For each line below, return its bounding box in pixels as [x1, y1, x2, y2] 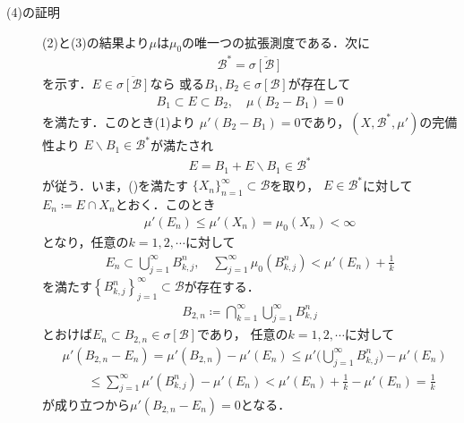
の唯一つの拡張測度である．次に [182, 32, 370, 51]
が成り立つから [42, 394, 130, 413]
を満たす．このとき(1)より [42, 112, 196, 131]
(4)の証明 [6, 3, 60, 21]
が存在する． [184, 276, 260, 295]
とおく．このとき [115, 194, 216, 213]
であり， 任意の [196, 325, 288, 343]
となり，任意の [42, 233, 129, 251]
